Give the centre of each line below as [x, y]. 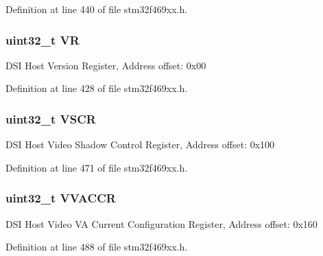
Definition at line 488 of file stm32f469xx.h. [97, 247]
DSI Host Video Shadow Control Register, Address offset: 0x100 [140, 144]
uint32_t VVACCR [61, 198]
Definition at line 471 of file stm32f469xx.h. [97, 167]
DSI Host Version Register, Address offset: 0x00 [106, 65]
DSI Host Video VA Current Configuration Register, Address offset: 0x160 [161, 223]
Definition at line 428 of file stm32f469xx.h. [97, 88]
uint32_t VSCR [51, 118]
